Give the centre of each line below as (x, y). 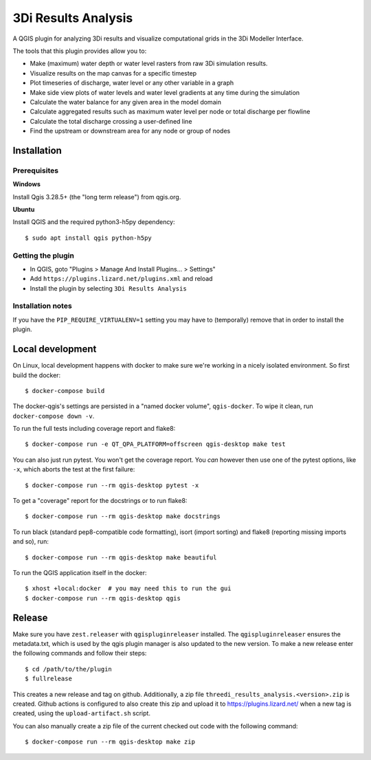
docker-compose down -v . (54, 416)
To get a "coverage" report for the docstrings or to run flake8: (100, 501)
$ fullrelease (48, 679)
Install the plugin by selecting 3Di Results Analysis (108, 288)
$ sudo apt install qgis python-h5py (89, 238)
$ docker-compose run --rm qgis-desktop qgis (103, 598)
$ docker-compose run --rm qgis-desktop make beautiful (121, 557)
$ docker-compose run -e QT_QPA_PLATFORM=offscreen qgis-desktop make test (155, 444)
